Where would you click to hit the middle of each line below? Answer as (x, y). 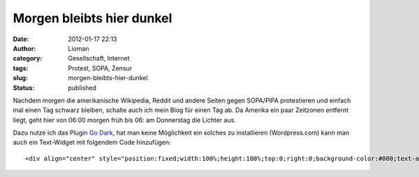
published (82, 88)
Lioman (79, 48)
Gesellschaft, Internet (99, 59)
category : (28, 59)
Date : (21, 39)
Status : (24, 88)
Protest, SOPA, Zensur (100, 68)
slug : (20, 78)
